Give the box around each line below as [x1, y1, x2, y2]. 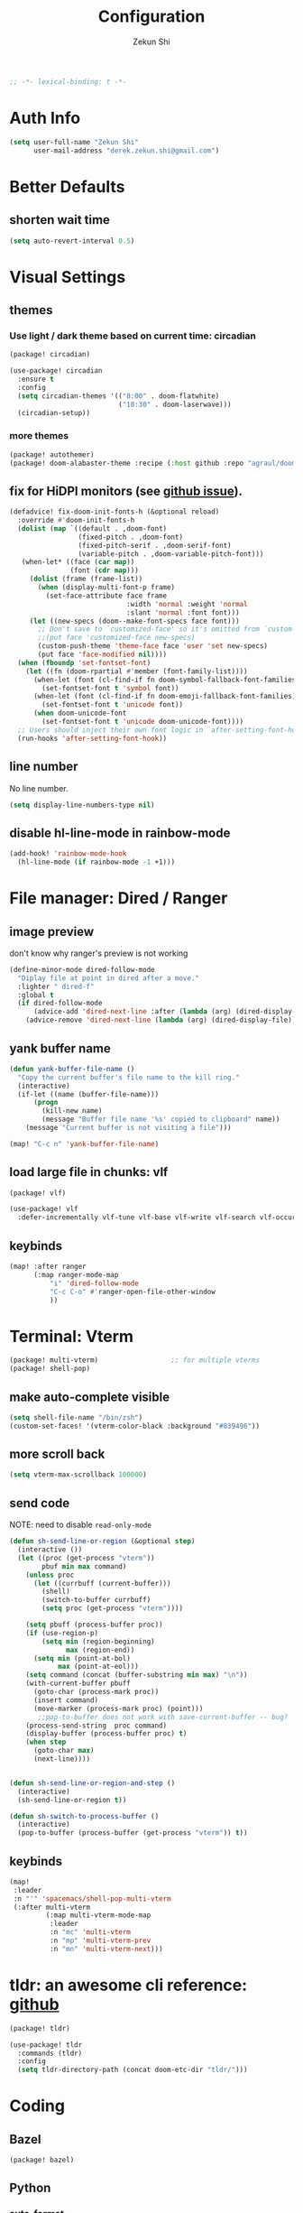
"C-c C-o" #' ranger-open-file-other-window [49, 1287, 216, 1296]
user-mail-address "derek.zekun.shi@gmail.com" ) [32, 146, 220, 155]
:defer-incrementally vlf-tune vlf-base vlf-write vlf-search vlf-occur [17, 1213, 297, 1222]
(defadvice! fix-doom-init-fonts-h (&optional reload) [9, 507, 220, 516]
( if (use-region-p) [25, 1628, 99, 1637]
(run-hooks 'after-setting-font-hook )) [17, 734, 168, 743]
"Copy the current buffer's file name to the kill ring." [17, 1072, 241, 1082]
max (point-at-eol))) [57, 1662, 140, 1671]
